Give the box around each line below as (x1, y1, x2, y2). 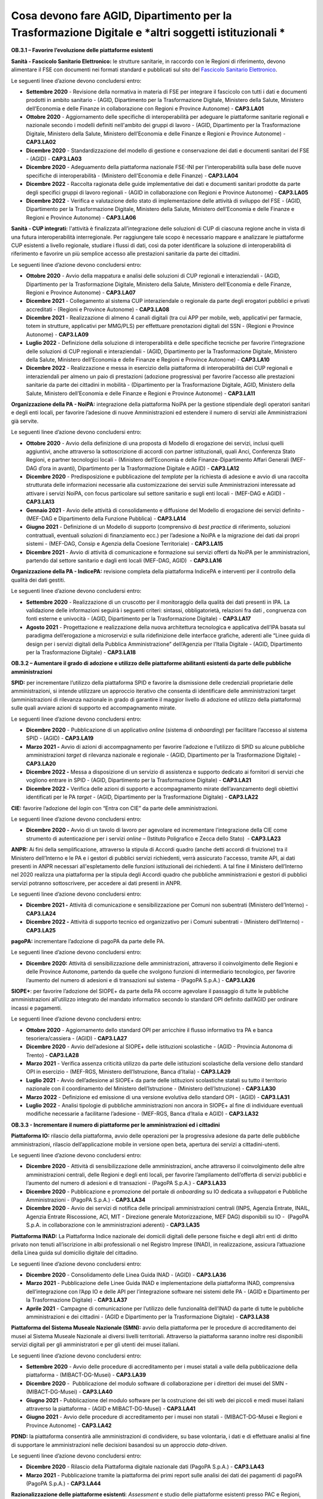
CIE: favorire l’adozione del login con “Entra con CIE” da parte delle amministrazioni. (11, 804, 218, 812)
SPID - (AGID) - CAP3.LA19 (26, 735, 94, 742)
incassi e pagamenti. (11, 1004, 62, 1012)
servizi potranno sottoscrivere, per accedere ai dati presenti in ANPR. (11, 879, 182, 887)
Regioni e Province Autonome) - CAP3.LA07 (26, 288, 136, 296)
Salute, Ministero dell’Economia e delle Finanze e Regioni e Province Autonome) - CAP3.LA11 (26, 390, 255, 397)
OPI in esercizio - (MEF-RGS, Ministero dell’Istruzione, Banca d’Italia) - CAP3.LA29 (26, 1068, 231, 1076)
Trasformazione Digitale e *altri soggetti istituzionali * (11, 26, 285, 39)
